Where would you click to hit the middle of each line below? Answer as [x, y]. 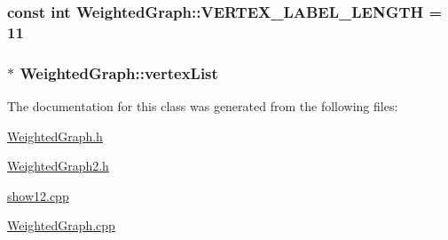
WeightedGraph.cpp [61, 225]
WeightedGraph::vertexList [119, 72]
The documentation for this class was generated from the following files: [203, 105]
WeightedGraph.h [55, 136]
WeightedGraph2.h [58, 166]
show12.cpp [38, 195]
